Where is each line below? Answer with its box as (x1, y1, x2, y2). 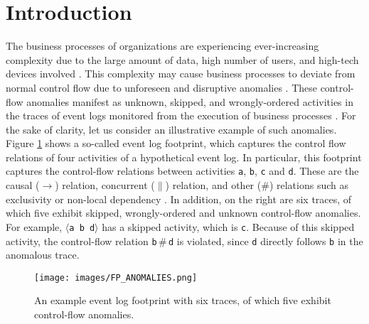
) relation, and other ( (165, 178, 262, 193)
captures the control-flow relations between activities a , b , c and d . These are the (6, 163, 359, 178)
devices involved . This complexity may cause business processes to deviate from (6, 66, 355, 81)
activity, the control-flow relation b (6, 233, 157, 248)
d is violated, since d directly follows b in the (168, 233, 363, 248)
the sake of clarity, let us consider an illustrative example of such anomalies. (6, 121, 337, 136)
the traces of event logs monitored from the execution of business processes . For (6, 108, 356, 123)
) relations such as (269, 178, 348, 193)
